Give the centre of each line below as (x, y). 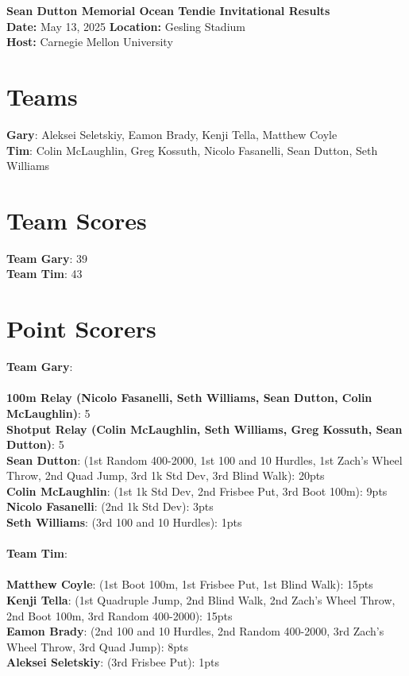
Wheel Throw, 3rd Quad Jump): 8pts (98, 646)
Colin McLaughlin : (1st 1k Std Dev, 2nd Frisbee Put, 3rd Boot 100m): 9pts (197, 491)
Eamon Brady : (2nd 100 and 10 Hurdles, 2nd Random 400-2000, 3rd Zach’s (195, 631)
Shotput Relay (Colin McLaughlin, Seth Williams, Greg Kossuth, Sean (204, 429)
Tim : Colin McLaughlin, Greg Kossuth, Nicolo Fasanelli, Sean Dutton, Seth (192, 150)
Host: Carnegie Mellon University (90, 42)
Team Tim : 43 (44, 274)
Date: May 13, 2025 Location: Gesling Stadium (126, 26)
